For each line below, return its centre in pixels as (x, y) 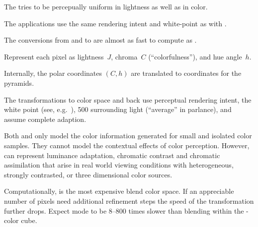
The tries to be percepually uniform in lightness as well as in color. (106, 6)
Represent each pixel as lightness (54, 56)
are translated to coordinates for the (186, 73)
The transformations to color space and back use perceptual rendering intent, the (128, 99)
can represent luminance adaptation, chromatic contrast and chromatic (112, 155)
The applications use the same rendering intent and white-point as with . (115, 23)
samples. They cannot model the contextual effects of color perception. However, (127, 145)
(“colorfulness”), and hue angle (195, 56)
